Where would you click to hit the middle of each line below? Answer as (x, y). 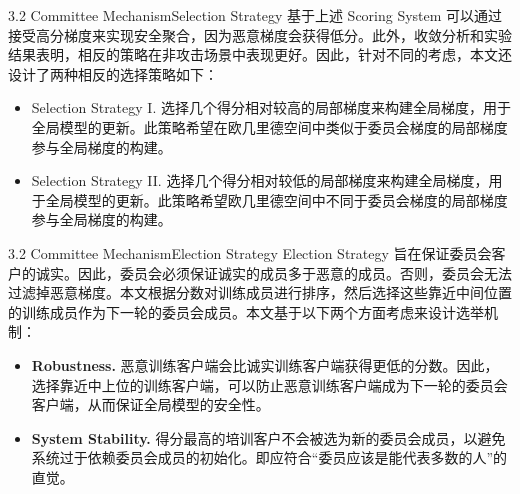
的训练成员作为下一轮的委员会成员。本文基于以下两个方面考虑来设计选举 (246, 311)
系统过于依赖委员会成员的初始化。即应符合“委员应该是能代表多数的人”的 (269, 457)
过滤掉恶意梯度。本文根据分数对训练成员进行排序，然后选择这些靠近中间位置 (260, 292)
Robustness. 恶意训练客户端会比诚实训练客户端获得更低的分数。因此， (265, 364)
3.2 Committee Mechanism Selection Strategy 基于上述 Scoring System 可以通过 (255, 15)
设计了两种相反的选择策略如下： (113, 73)
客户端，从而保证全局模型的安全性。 (150, 404)
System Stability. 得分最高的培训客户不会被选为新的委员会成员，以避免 (268, 437)
